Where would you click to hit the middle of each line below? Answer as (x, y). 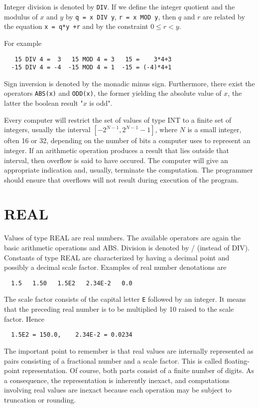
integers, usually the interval (47, 129)
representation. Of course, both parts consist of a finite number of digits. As (138, 370)
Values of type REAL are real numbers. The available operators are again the (123, 238)
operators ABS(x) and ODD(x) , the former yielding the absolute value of (113, 93)
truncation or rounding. (40, 399)
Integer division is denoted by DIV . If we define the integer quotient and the (120, 6)
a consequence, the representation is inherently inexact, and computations (117, 380)
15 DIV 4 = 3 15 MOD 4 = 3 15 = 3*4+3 (93, 59)
